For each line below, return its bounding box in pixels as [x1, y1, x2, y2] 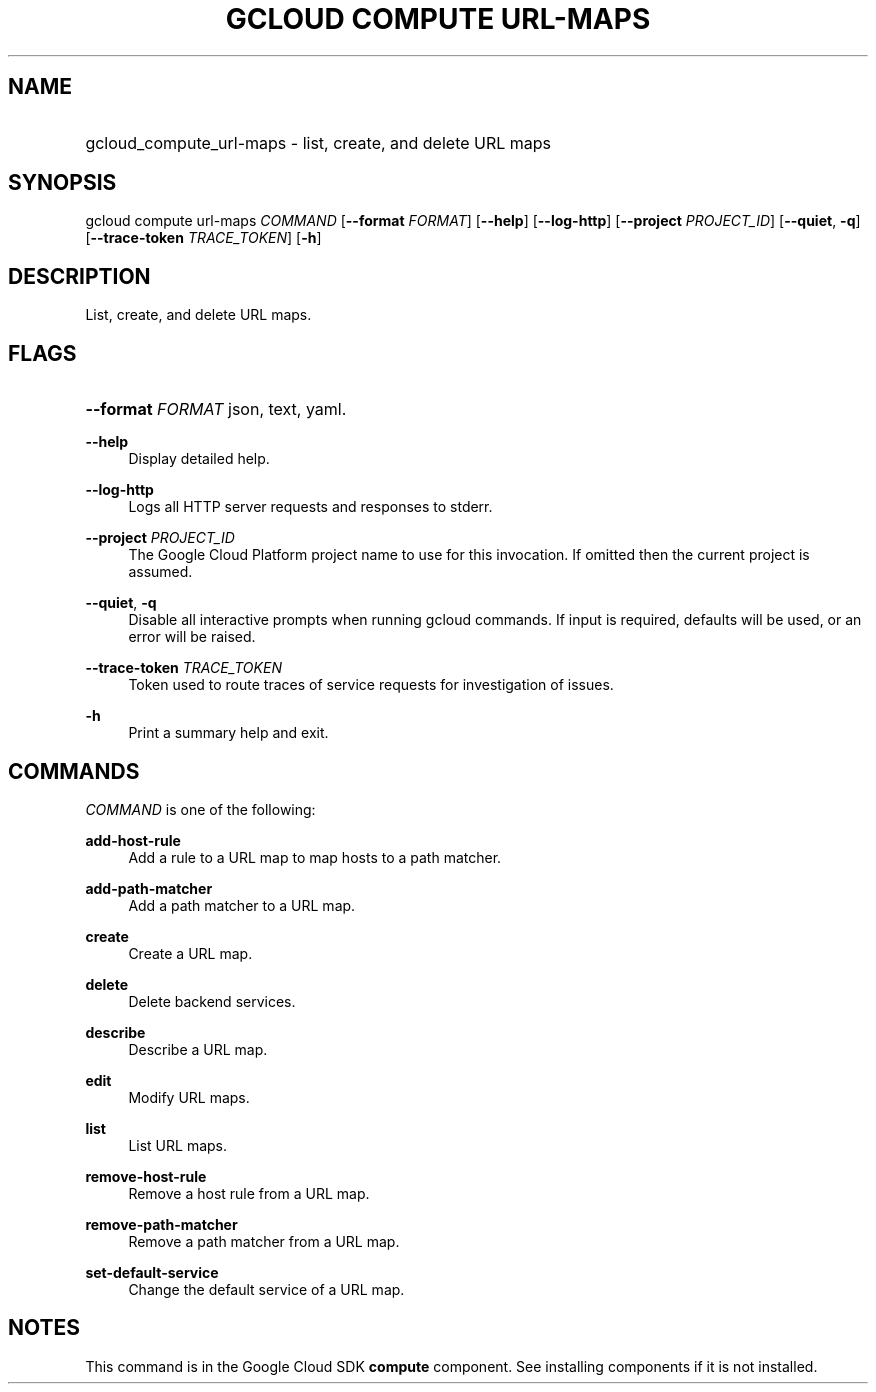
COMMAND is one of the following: [85, 800, 316, 818]
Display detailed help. [128, 450, 270, 468]
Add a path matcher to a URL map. [128, 896, 356, 914]
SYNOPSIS [8, 170, 117, 196]
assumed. [128, 563, 193, 581]
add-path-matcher [85, 879, 213, 897]
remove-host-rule [85, 1167, 207, 1185]
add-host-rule [85, 831, 181, 849]
